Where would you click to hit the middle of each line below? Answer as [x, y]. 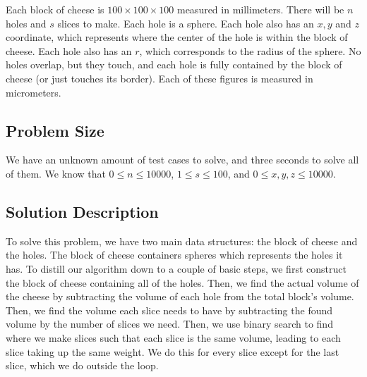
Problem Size [55, 130]
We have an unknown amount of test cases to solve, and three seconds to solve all [182, 160]
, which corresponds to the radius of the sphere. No [250, 50]
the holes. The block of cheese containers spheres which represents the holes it [174, 255]
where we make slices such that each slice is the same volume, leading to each [173, 337]
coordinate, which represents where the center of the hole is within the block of [177, 37]
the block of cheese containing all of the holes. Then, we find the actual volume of [182, 282]
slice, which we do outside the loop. [82, 365]
